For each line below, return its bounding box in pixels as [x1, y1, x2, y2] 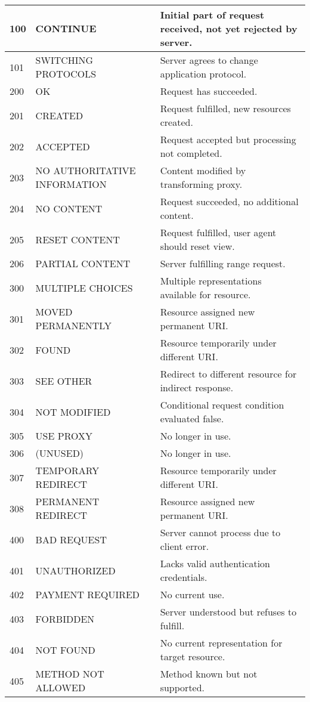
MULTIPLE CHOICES [35, 280, 133, 295]
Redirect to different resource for [160, 367, 297, 381]
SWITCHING [35, 53, 94, 67]
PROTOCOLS [35, 67, 97, 81]
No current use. [160, 587, 225, 601]
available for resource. [160, 287, 251, 301]
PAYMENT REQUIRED [35, 587, 140, 601]
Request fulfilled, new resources [160, 101, 291, 115]
